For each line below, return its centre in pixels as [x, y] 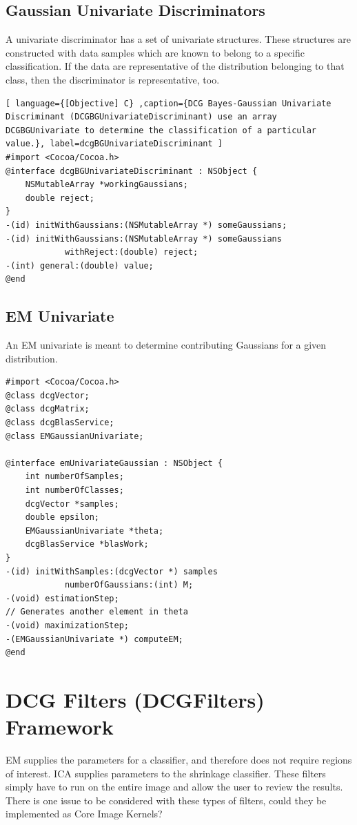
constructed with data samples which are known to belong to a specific [155, 52]
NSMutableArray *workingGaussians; [106, 185]
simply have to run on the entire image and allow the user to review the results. [174, 787]
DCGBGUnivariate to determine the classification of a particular [161, 130]
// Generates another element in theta [97, 612]
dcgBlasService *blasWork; [87, 544]
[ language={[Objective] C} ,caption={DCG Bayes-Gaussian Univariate [169, 103]
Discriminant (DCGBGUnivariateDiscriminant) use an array [141, 117]
